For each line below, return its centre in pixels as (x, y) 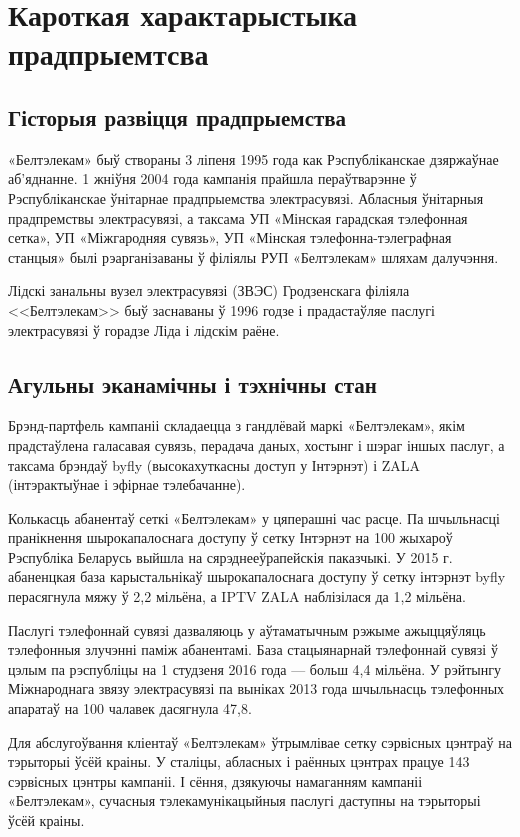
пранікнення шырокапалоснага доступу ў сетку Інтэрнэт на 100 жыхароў (230, 537)
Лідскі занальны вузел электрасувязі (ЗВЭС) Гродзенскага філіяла (209, 290)
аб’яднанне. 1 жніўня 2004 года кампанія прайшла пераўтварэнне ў (212, 178)
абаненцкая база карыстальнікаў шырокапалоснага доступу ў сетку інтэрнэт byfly (257, 576)
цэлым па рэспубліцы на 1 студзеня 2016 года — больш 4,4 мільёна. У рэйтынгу (254, 668)
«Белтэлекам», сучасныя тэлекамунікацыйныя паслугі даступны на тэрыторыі (244, 800)
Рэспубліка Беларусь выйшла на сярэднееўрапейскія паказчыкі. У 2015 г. (230, 556)
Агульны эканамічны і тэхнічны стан (192, 383)
